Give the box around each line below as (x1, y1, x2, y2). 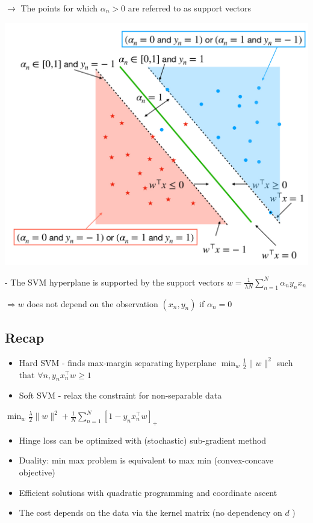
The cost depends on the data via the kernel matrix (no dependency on (19, 506, 282, 519)
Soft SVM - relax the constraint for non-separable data (19, 389, 222, 402)
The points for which (20, 2, 98, 14)
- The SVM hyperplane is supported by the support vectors (5, 275, 225, 288)
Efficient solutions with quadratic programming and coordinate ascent (19, 486, 277, 498)
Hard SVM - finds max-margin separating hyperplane (19, 356, 217, 369)
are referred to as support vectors (128, 2, 251, 14)
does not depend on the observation (26, 297, 158, 310)
